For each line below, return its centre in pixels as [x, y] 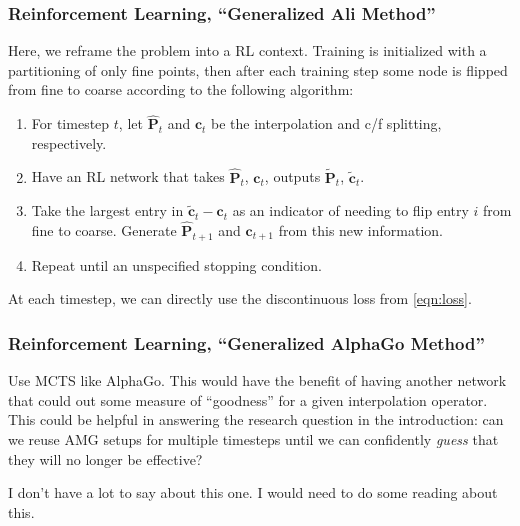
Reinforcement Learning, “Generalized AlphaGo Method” [246, 342]
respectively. [69, 142]
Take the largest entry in [107, 210]
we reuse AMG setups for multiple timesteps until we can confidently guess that [253, 439]
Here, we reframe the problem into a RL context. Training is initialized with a [247, 50]
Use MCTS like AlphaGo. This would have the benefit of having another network [257, 380]
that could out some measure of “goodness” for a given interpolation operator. [248, 399]
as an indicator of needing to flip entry [350, 210]
